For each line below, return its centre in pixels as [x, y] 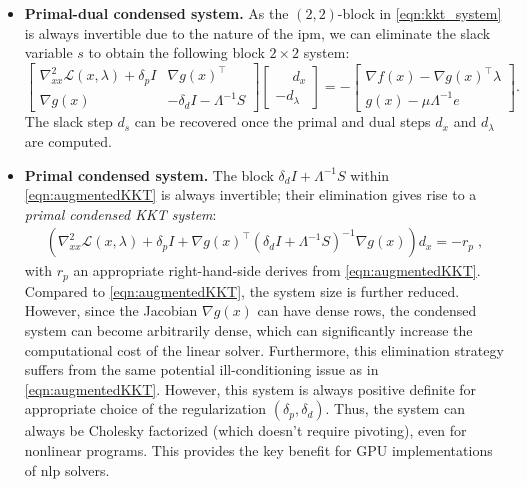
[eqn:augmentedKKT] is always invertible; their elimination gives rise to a [250, 194]
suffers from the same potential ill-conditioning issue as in [201, 369]
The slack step [68, 121]
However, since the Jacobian [111, 310]
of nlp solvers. [67, 469]
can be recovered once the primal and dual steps [282, 121]
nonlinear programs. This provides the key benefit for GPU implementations [258, 449]
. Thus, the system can [395, 408]
